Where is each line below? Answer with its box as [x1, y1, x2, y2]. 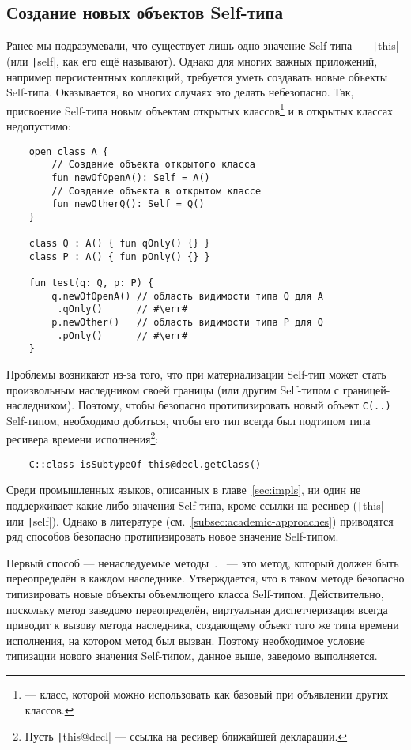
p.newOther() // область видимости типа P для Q [51, 317, 323, 329]
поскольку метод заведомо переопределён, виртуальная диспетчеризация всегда [6, 601, 388, 617]
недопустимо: [6, 117, 71, 134]
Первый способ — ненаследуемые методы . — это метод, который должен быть [6, 554, 399, 571]
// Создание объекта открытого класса [51, 159, 255, 171]
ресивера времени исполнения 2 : [6, 428, 159, 447]
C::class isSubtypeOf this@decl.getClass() [28, 458, 262, 470]
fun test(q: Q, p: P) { [28, 277, 154, 289]
